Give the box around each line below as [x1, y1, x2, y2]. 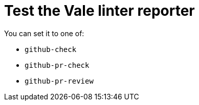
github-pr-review [25, 76, 94, 85]
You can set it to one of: [4, 29, 84, 38]
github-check [25, 45, 77, 54]
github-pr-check [25, 61, 90, 69]
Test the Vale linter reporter [4, 2, 195, 19]
